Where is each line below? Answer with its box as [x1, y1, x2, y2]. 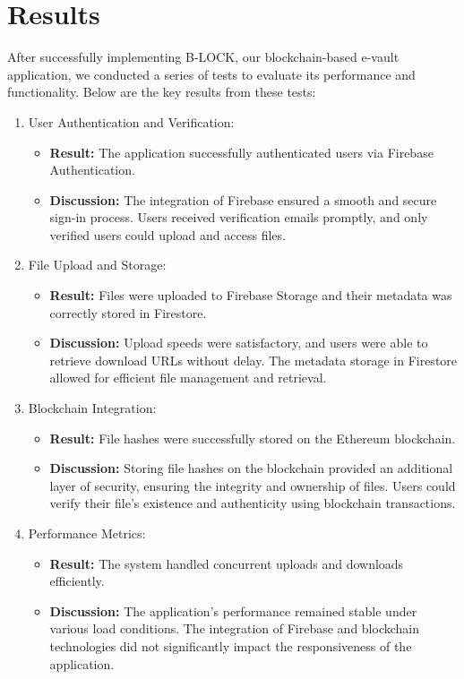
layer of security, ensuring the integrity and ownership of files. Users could [49, 476, 456, 494]
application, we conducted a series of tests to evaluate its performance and [7, 64, 416, 83]
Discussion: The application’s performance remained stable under [49, 601, 417, 620]
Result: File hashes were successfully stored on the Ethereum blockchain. [49, 428, 456, 447]
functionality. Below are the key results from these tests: [7, 82, 316, 101]
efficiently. [49, 572, 105, 590]
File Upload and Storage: [28, 255, 167, 274]
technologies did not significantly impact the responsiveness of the [49, 636, 412, 655]
